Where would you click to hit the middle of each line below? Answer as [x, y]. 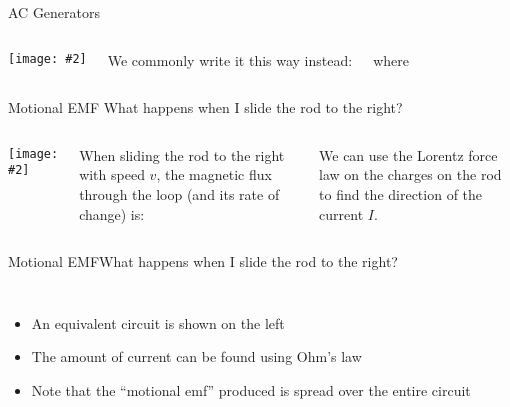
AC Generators [54, 12]
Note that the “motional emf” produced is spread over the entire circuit [251, 389]
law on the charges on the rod [410, 174]
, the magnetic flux [214, 174]
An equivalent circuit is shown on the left [158, 322]
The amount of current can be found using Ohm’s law [196, 356]
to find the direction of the [401, 193]
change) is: [112, 213]
